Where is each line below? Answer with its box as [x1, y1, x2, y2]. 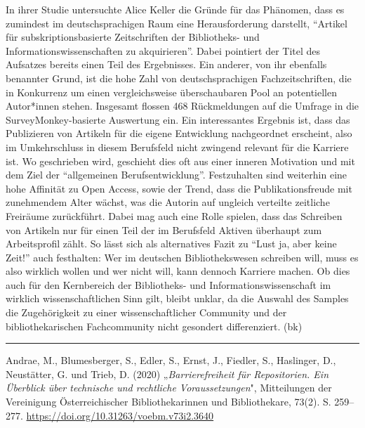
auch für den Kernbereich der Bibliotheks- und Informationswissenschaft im [6, 277, 331, 292]
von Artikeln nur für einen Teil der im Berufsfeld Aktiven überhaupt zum [6, 222, 322, 237]
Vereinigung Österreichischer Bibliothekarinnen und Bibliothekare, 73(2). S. [6, 394, 331, 409]
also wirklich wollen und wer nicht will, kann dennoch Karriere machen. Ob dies [6, 264, 350, 278]
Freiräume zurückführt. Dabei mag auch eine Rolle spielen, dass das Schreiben [6, 208, 343, 223]
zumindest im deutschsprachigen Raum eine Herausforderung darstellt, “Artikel [6, 15, 347, 30]
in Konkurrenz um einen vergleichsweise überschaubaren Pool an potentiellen [6, 84, 337, 99]
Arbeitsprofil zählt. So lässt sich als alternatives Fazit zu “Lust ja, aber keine [6, 236, 337, 251]
